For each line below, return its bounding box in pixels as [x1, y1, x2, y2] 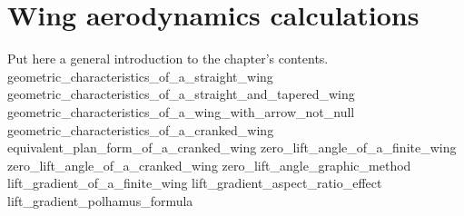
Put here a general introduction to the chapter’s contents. [7, 49, 329, 68]
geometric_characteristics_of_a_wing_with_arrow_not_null [7, 102, 355, 121]
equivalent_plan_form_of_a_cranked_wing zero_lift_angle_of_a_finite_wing [7, 138, 457, 157]
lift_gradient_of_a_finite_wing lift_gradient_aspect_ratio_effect [7, 173, 382, 192]
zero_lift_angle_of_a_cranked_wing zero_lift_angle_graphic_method [7, 155, 411, 174]
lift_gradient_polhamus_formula [7, 191, 193, 210]
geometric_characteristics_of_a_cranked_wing [7, 120, 274, 139]
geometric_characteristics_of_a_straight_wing [7, 66, 273, 85]
